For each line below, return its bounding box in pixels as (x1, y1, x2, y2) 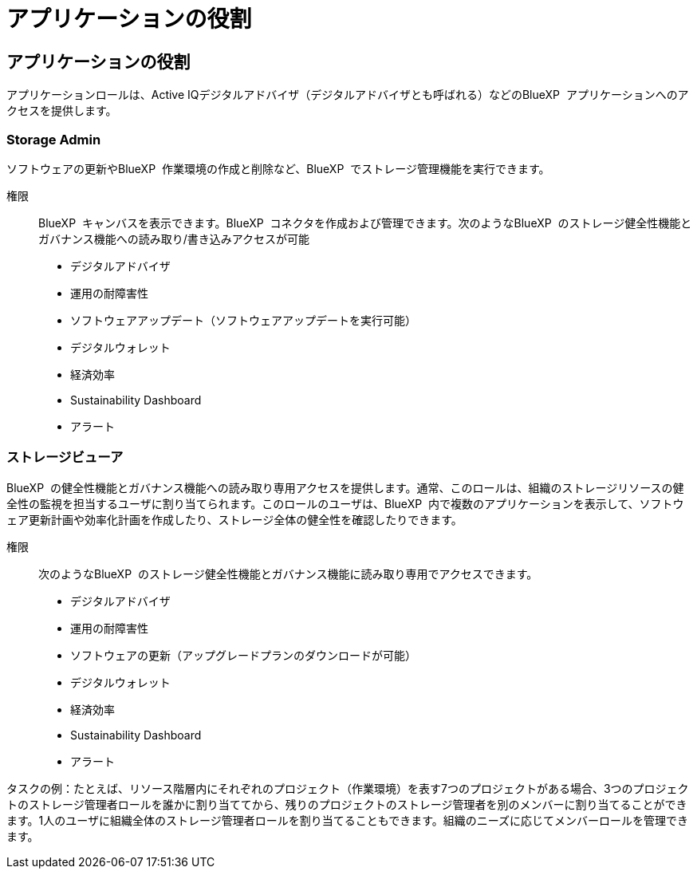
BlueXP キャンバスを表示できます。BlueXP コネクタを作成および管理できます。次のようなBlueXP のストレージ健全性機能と (38, 215, 692, 230)
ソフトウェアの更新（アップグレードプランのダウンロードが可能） (70, 648, 416, 662)
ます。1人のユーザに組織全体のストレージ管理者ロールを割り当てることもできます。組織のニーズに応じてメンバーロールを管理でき (6, 813, 689, 827)
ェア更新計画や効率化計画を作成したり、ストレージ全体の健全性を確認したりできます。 (6, 512, 463, 526)
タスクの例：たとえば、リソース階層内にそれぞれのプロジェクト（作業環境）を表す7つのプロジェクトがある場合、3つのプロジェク (6, 781, 689, 795)
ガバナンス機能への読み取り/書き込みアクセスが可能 (38, 231, 310, 246)
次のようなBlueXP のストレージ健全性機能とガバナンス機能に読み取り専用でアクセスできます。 (38, 566, 538, 581)
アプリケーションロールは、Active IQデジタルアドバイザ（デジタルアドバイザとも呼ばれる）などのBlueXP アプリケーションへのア (6, 88, 689, 102)
